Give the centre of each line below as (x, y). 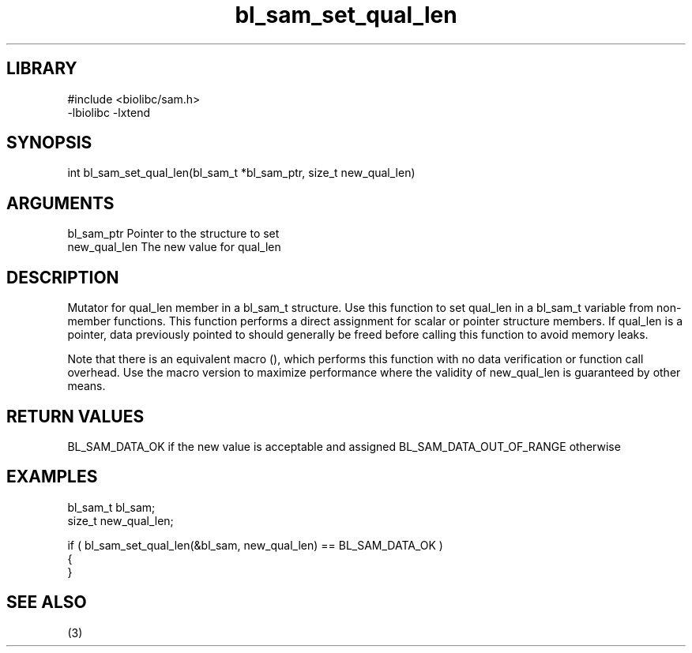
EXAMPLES (52, 477)
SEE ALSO (47, 602)
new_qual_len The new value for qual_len (174, 247)
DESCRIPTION (63, 277)
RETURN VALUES (75, 416)
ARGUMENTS (60, 203)
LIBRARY (42, 69)
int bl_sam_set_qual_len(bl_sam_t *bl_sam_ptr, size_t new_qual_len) (241, 173)
